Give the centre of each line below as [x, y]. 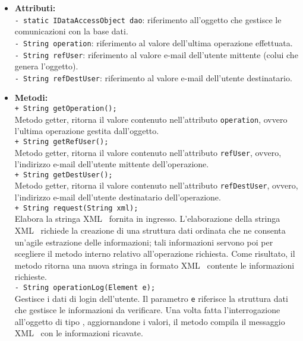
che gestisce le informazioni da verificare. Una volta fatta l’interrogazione [147, 310]
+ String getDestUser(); [64, 175]
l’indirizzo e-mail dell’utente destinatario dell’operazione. [118, 197]
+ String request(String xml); [76, 208]
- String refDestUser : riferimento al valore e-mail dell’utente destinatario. [153, 77]
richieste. [31, 277]
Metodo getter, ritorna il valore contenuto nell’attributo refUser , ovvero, [148, 152]
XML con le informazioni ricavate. [79, 333]
